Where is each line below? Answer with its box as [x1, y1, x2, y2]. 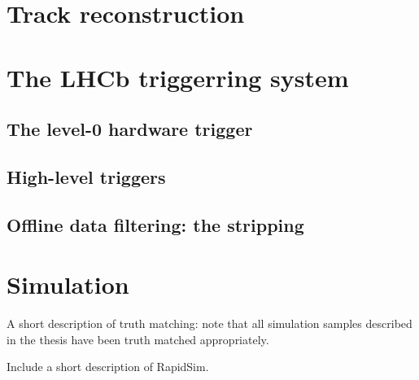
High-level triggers [7, 164, 166, 189]
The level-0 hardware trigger [7, 116, 253, 142]
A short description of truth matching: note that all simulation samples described [7, 315, 412, 332]
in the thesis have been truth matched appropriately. [7, 330, 269, 347]
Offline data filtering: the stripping [7, 212, 304, 237]
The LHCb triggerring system [7, 60, 349, 94]
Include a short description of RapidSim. [7, 358, 209, 375]
